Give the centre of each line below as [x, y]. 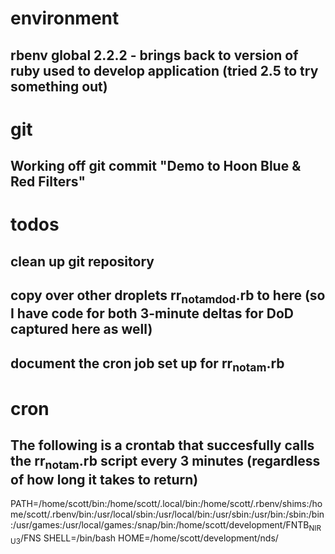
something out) [59, 86]
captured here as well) [81, 329]
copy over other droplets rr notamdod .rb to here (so [168, 297]
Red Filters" [48, 182]
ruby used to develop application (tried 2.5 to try [164, 70]
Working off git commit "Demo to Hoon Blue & [156, 166]
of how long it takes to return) [104, 479]
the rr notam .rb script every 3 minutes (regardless [165, 462]
